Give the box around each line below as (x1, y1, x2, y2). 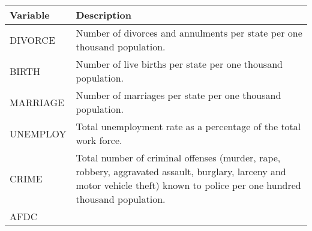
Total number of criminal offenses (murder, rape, (76, 151, 281, 164)
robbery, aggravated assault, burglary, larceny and (76, 164, 286, 178)
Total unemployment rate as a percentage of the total (76, 119, 301, 133)
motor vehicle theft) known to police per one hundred (76, 178, 301, 192)
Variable (10, 8, 50, 22)
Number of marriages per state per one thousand (76, 88, 281, 102)
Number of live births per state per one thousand (76, 57, 283, 71)
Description (76, 8, 132, 22)
